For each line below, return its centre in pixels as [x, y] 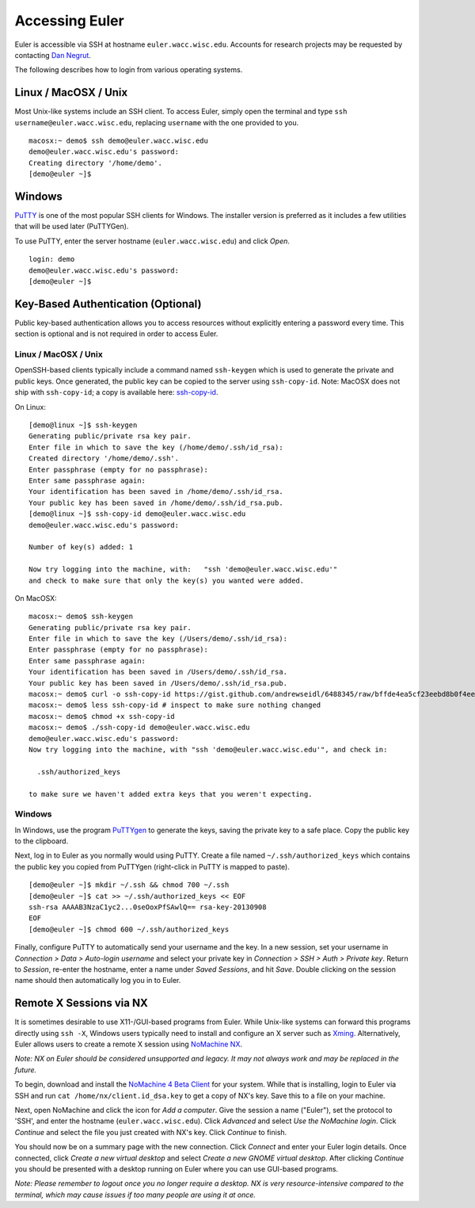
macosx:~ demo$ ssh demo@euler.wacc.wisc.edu [119, 141]
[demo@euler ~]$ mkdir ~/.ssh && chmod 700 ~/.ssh [129, 885]
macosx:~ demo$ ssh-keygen [81, 617]
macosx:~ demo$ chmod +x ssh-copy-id [102, 716]
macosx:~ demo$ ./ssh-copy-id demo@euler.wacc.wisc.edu [139, 728]
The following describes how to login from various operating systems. [129, 70]
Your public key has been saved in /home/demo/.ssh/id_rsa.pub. [156, 503]
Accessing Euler [69, 21]
